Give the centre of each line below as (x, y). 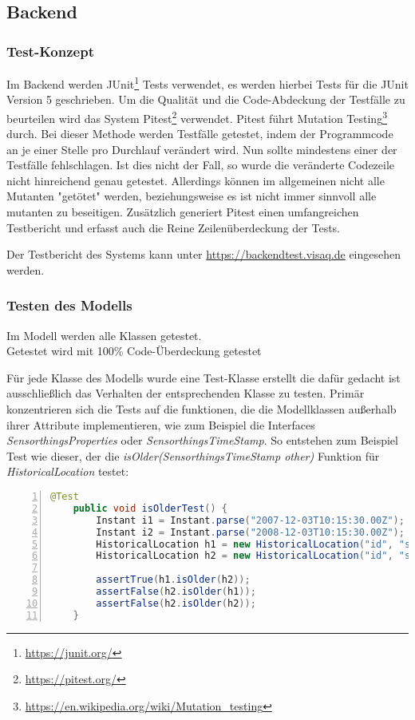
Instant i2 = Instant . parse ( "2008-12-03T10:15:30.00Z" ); (250, 532)
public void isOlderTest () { (150, 508)
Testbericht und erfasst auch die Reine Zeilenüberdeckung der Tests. (173, 227)
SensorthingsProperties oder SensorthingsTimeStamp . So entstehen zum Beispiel (202, 440)
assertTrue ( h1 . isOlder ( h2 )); (173, 580)
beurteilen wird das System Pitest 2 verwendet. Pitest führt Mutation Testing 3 (197, 117)
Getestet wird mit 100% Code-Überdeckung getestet (134, 351)
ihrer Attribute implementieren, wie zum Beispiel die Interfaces (161, 424)
